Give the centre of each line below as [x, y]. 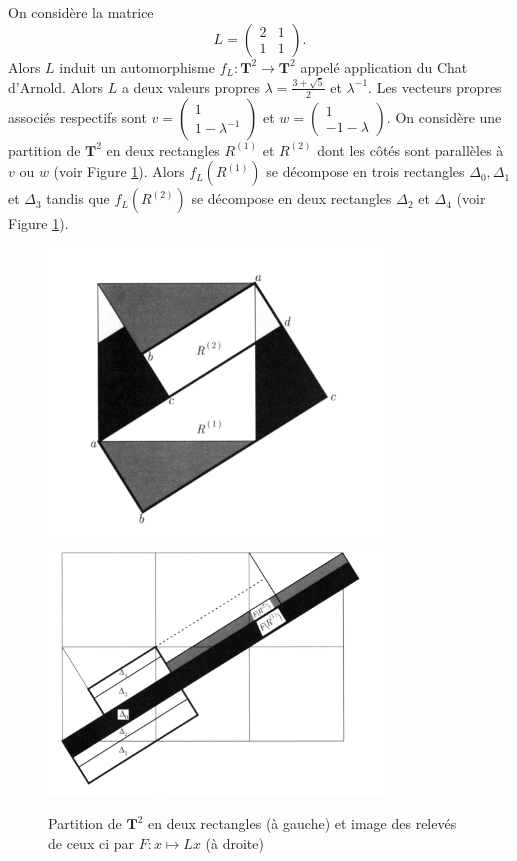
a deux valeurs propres [190, 86]
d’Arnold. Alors [56, 86]
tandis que [78, 198]
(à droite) [234, 842]
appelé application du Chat [384, 66]
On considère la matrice [81, 12]
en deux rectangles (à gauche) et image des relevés [302, 823]
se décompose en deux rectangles [291, 198]
